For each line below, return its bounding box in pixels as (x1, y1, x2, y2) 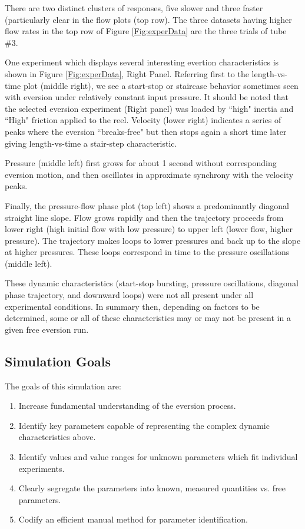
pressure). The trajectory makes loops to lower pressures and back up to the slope (5, 234, 301, 246)
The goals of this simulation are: (5, 379, 121, 392)
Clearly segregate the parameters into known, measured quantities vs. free (18, 482, 286, 494)
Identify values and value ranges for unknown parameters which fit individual (18, 451, 298, 463)
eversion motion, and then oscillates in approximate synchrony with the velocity (5, 168, 294, 180)
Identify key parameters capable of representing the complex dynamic (18, 419, 270, 431)
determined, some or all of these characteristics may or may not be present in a (5, 312, 291, 324)
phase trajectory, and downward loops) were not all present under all (5, 289, 254, 301)
